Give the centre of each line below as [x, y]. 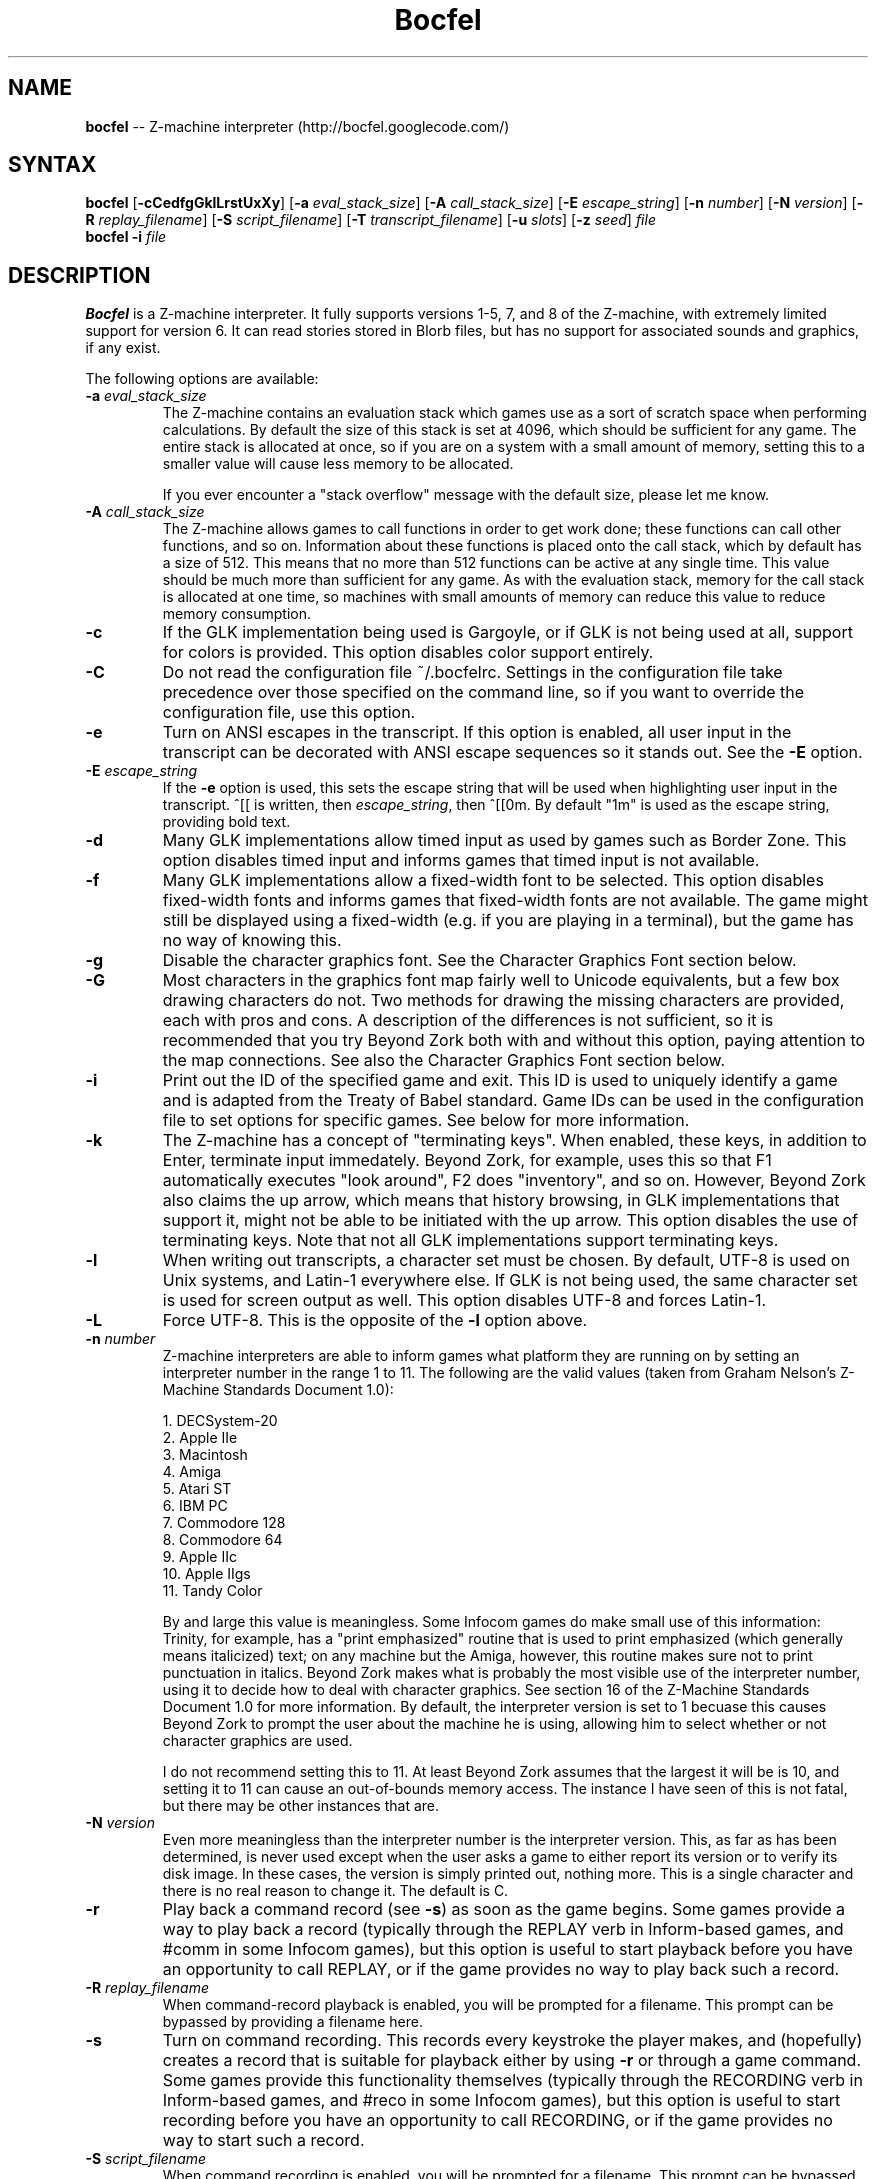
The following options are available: [202, 379]
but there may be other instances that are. [300, 1806]
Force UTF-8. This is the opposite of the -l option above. [375, 1320]
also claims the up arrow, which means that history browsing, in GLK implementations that [501, 1200]
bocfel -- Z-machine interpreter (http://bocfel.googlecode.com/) [297, 126]
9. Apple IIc [199, 1557]
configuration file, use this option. [289, 712]
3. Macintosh [205, 1455]
